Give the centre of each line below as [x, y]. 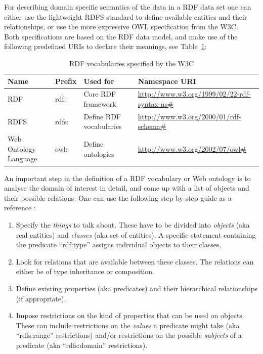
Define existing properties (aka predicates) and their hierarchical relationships [137, 288]
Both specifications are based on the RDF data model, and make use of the [121, 36]
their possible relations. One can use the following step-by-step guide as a [118, 197]
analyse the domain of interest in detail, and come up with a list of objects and [127, 188]
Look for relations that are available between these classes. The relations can [135, 261]
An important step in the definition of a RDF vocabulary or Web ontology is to [127, 178]
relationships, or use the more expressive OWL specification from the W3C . [121, 27]
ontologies [99, 153]
